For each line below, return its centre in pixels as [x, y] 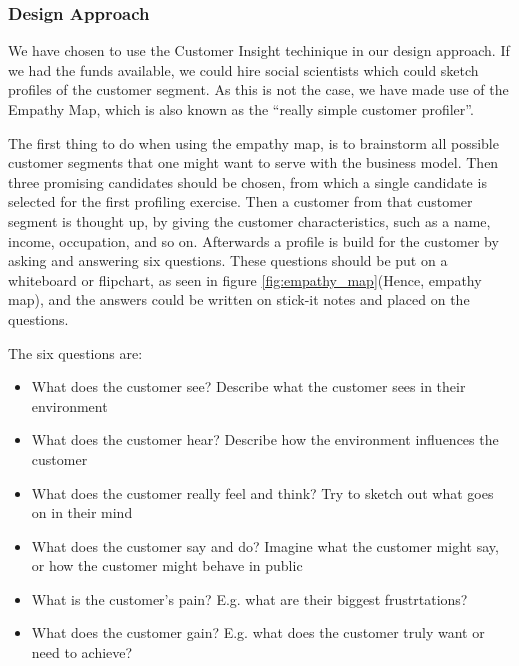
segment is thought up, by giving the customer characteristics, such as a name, [249, 220]
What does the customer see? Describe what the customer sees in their [248, 386]
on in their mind [82, 512]
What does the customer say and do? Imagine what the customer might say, [265, 545]
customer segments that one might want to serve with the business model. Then [253, 162]
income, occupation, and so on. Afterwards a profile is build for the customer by [253, 240]
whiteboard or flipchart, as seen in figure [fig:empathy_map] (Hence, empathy [245, 279]
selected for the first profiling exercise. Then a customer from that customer [240, 201]
